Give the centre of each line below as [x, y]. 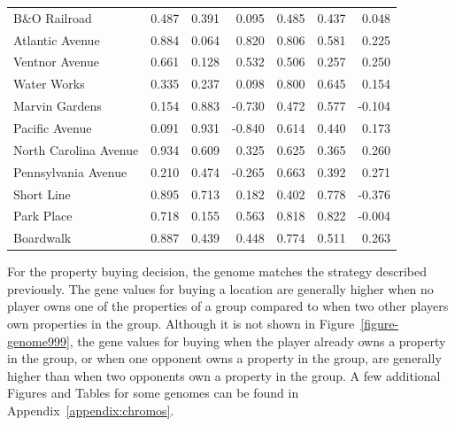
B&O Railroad [53, 17]
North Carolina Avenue [76, 149]
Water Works [49, 84]
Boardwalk [42, 238]
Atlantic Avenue [57, 39]
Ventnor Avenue [56, 62]
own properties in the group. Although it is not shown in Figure [181, 324]
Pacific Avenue [53, 127]
